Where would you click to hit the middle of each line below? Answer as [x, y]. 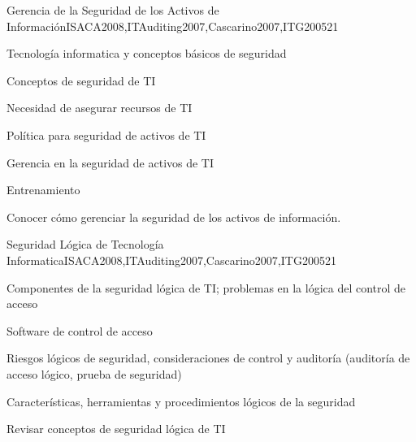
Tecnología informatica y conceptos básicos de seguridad [147, 53]
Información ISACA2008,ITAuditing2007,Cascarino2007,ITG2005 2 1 [173, 26]
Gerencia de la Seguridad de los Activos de [113, 10]
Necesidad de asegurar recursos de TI [100, 108]
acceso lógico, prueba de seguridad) [94, 373]
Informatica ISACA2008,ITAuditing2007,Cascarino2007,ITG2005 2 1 [171, 260]
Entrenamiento [43, 190]
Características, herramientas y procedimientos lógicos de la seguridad [181, 401]
